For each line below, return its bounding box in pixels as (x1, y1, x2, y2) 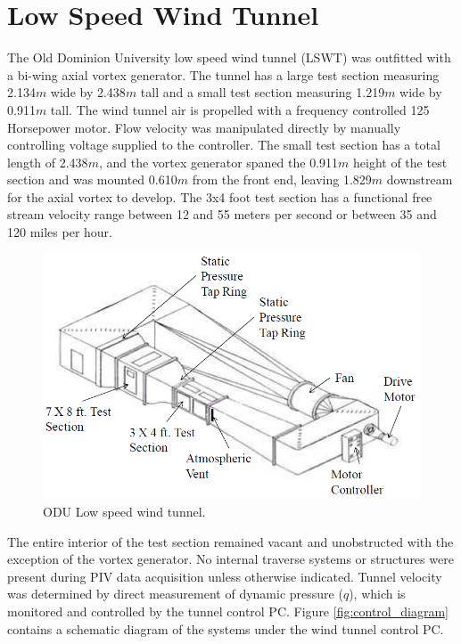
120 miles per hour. (7, 223, 112, 241)
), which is (349, 584, 406, 603)
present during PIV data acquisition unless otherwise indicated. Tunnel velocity (7, 567, 442, 585)
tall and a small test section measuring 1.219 (140, 83, 385, 102)
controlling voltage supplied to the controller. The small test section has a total (7, 135, 440, 154)
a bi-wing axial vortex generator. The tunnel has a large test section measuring (7, 65, 440, 84)
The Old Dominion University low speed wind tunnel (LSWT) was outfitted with (7, 48, 451, 67)
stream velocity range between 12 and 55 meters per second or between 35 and (7, 205, 437, 224)
